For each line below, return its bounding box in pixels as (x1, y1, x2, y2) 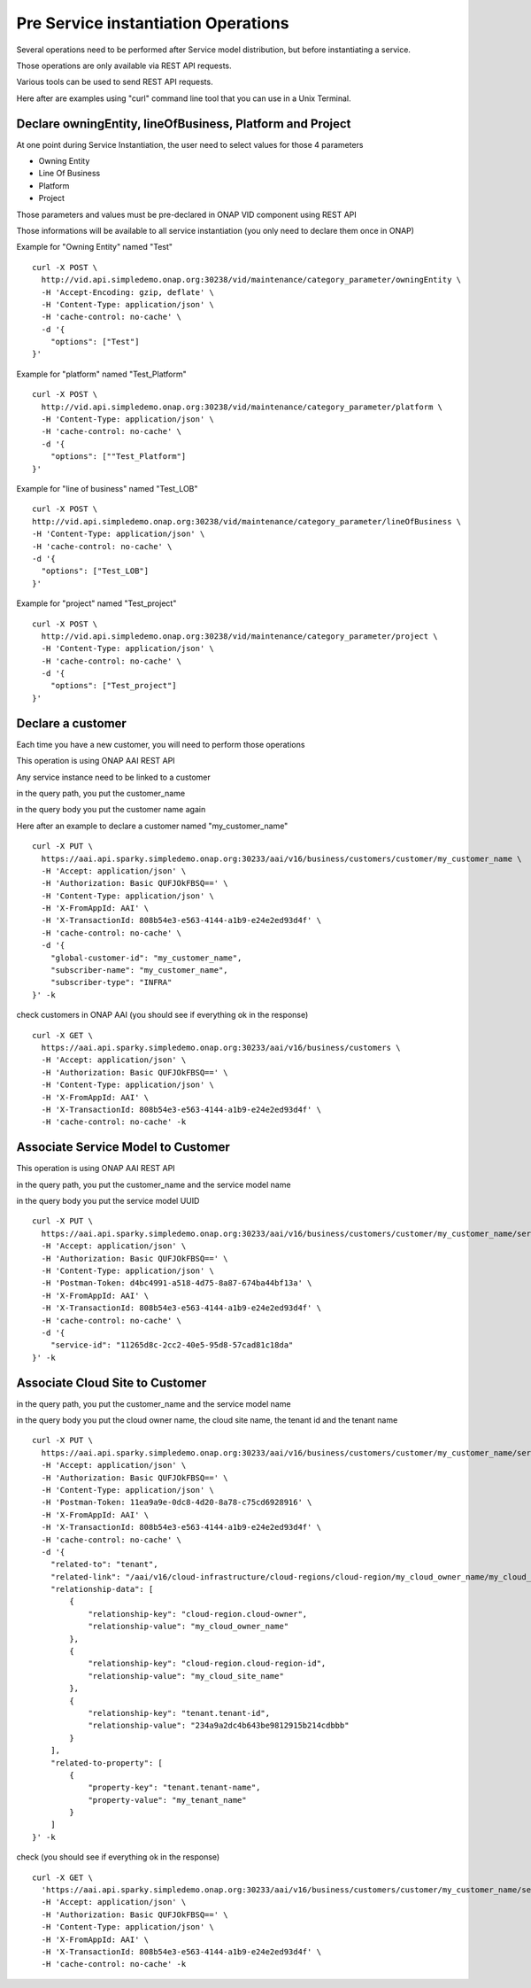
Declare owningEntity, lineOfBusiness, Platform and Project (16, 116, 351, 131)
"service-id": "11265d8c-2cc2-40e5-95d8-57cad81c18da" (50, 1340, 294, 1350)
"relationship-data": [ (50, 1584, 154, 1595)
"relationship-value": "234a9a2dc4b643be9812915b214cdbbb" (88, 1720, 350, 1731)
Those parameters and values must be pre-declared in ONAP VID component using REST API (16, 209, 358, 220)
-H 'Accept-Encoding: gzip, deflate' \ (41, 287, 214, 297)
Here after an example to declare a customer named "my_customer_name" (16, 820, 289, 831)
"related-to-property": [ (50, 1758, 164, 1767)
